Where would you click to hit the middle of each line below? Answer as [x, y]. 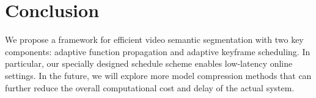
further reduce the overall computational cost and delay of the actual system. [150, 87]
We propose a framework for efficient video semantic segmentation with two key [154, 40]
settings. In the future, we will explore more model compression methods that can [158, 75]
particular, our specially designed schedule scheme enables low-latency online [149, 63]
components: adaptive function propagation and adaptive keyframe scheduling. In [158, 51]
